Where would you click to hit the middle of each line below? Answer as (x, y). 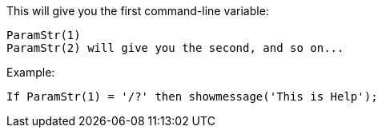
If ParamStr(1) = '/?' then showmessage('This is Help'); (192, 97)
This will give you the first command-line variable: (138, 11)
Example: (31, 72)
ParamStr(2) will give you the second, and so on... (175, 48)
